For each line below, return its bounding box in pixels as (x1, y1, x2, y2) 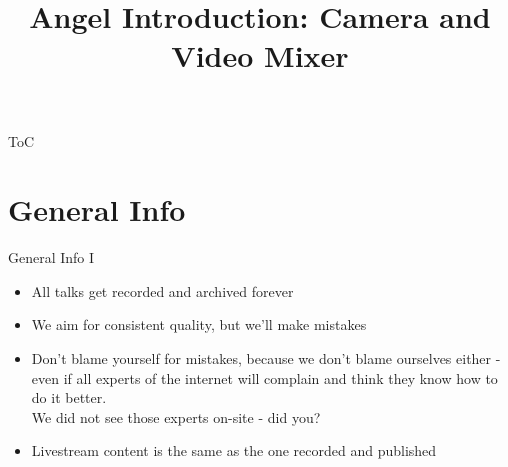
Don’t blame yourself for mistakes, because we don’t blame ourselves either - (31, 348, 501, 369)
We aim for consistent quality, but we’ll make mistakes (31, 314, 367, 335)
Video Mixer (171, 35, 349, 76)
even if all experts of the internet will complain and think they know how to (31, 367, 498, 388)
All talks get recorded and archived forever (31, 280, 294, 301)
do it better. (31, 387, 107, 408)
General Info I (8, 247, 95, 268)
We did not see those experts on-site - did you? (31, 406, 321, 427)
